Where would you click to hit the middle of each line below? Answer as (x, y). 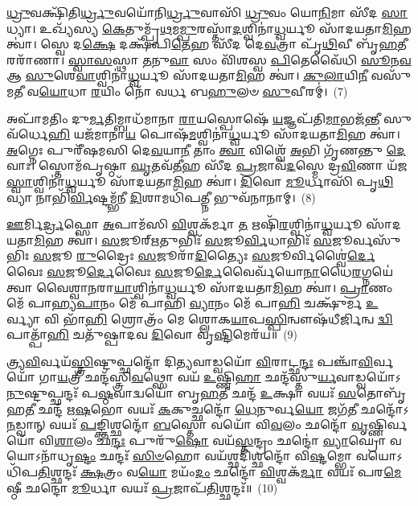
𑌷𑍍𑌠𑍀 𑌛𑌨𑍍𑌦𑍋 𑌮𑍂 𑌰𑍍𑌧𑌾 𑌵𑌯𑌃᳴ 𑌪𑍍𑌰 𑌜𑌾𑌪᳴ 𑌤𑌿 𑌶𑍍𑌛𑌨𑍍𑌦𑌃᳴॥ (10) (142, 487)
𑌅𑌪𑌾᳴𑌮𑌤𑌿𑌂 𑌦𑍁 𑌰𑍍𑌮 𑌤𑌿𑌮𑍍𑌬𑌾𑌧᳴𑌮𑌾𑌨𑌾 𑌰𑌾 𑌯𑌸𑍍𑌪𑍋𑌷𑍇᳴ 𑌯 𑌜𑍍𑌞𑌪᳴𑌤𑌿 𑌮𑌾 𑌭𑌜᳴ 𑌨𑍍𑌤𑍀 (193, 118)
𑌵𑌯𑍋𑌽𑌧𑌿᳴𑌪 (379, 456)
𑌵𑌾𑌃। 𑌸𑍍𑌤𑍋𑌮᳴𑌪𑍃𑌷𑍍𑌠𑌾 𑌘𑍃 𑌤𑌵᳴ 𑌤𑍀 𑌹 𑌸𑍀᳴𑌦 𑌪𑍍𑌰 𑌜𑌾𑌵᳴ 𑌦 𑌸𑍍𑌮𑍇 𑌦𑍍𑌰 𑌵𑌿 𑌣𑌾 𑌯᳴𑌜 (207, 165)
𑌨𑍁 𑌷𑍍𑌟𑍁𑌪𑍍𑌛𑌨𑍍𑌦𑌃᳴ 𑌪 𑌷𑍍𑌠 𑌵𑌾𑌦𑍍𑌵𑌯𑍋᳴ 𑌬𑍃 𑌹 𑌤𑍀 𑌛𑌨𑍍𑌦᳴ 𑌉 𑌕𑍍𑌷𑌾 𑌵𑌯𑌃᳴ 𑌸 (182, 393)
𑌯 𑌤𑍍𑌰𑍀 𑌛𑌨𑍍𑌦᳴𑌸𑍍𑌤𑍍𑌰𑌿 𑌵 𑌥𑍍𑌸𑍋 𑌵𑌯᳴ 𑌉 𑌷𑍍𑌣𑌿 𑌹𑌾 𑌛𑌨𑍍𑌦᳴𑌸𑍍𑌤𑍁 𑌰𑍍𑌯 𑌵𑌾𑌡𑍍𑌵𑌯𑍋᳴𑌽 (229, 377)
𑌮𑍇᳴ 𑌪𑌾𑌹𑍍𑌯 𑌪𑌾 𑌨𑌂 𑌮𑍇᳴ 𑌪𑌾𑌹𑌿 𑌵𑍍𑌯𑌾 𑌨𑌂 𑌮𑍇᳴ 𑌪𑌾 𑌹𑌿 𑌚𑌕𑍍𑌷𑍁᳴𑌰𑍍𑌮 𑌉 (193, 303)
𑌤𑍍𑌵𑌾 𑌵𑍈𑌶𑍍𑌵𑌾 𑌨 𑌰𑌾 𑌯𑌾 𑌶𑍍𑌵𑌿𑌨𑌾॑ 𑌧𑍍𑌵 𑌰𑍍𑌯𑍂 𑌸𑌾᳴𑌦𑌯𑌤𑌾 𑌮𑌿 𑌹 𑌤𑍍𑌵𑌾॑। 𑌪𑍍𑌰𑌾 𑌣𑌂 (200, 287)
